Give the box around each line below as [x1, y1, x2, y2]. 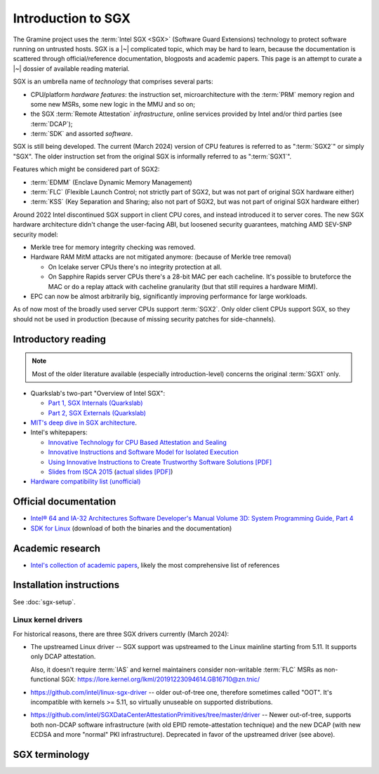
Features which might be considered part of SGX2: [13, 165, 160, 173]
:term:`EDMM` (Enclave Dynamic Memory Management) [30, 178, 192, 186]
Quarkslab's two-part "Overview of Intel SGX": [30, 389, 165, 397]
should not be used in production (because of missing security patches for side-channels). [13, 314, 277, 323]
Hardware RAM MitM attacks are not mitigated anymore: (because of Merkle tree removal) [30, 253, 291, 261]
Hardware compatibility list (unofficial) [30, 477, 141, 486]
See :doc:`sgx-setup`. [13, 597, 77, 606]
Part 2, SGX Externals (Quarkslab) [48, 408, 147, 417]
